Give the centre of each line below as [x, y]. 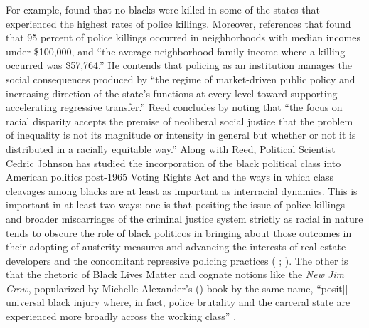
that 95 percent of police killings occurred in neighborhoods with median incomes [183, 37]
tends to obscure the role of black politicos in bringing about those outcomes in [179, 232]
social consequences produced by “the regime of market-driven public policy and [181, 79]
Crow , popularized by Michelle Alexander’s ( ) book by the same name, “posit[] [177, 288]
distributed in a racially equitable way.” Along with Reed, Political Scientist [171, 148]
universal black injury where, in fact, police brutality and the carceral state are [178, 302]
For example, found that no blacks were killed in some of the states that [163, 9]
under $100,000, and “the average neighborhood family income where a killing [176, 51]
